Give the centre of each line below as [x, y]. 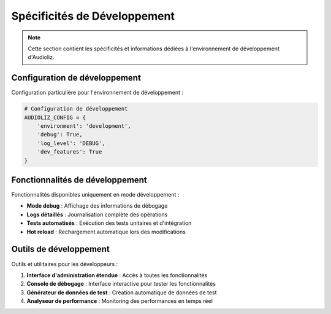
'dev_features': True [70, 152]
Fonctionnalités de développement [79, 180]
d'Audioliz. [41, 57]
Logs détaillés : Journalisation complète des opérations [97, 214]
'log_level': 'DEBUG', [71, 143]
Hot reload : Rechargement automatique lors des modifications [106, 232]
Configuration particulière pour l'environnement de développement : [97, 93]
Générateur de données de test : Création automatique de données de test [122, 292]
